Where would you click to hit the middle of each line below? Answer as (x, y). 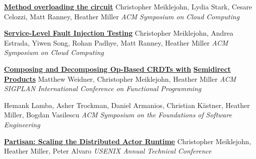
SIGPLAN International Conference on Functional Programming (103, 88)
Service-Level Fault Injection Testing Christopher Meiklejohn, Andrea (119, 33)
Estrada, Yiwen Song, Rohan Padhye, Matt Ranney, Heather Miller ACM (116, 42)
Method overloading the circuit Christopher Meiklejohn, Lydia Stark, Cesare (128, 6)
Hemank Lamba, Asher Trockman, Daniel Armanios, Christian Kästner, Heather (127, 105)
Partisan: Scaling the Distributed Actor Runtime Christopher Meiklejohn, (128, 141)
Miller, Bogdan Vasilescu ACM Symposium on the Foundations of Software (118, 115)
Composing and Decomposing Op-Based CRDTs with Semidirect (118, 69)
